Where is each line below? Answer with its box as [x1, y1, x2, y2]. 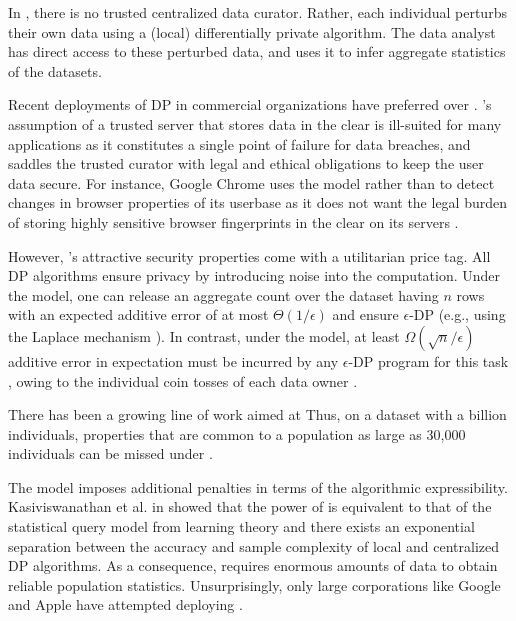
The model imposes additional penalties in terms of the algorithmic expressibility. [8, 476, 508, 497]
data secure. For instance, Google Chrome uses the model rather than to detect [8, 172, 495, 193]
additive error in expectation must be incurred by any [8, 350, 339, 371]
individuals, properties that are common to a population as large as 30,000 [8, 423, 466, 444]
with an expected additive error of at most [8, 304, 269, 325]
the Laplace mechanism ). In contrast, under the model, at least [8, 325, 400, 346]
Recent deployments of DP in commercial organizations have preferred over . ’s [8, 94, 492, 115]
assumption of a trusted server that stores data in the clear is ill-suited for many [8, 113, 502, 134]
